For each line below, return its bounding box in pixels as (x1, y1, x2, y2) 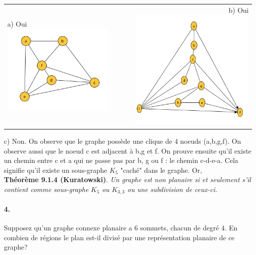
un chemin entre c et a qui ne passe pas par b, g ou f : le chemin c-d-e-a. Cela (4, 155, 238, 165)
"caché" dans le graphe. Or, (120, 164, 202, 175)
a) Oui (7, 19, 27, 29)
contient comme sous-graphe (4, 184, 89, 194)
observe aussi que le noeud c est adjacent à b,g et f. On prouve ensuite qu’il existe (4, 145, 252, 156)
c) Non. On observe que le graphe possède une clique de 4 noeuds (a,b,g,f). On (4, 136, 241, 146)
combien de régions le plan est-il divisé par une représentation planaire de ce (4, 232, 235, 242)
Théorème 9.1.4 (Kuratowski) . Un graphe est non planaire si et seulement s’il (4, 174, 251, 185)
